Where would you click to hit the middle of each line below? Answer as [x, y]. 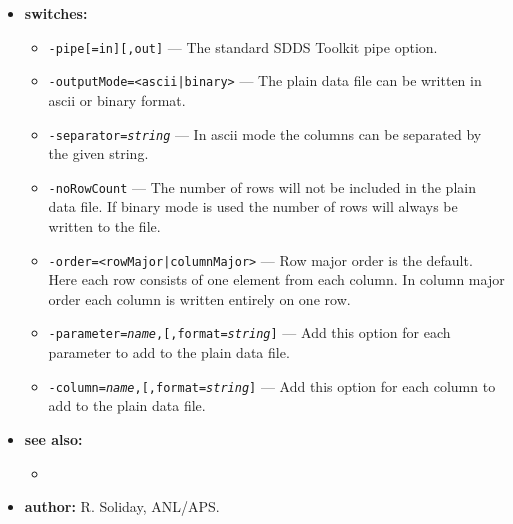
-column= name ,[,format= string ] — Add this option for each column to [272, 385]
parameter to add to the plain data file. [169, 352]
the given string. [98, 153]
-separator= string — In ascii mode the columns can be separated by [265, 133]
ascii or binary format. [117, 99]
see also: [53, 438]
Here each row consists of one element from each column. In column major [276, 279]
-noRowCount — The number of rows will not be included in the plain [262, 186]
